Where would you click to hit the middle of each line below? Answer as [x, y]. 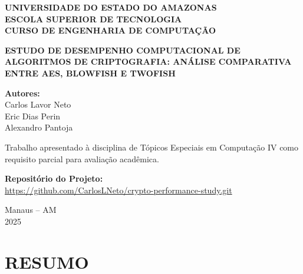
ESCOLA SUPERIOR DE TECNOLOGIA [93, 19]
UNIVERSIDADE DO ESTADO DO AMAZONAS [111, 7]
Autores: [22, 93]
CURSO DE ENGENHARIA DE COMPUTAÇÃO [111, 30]
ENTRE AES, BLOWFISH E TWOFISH [90, 73]
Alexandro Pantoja [39, 127]
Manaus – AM [31, 210]
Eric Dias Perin [33, 116]
